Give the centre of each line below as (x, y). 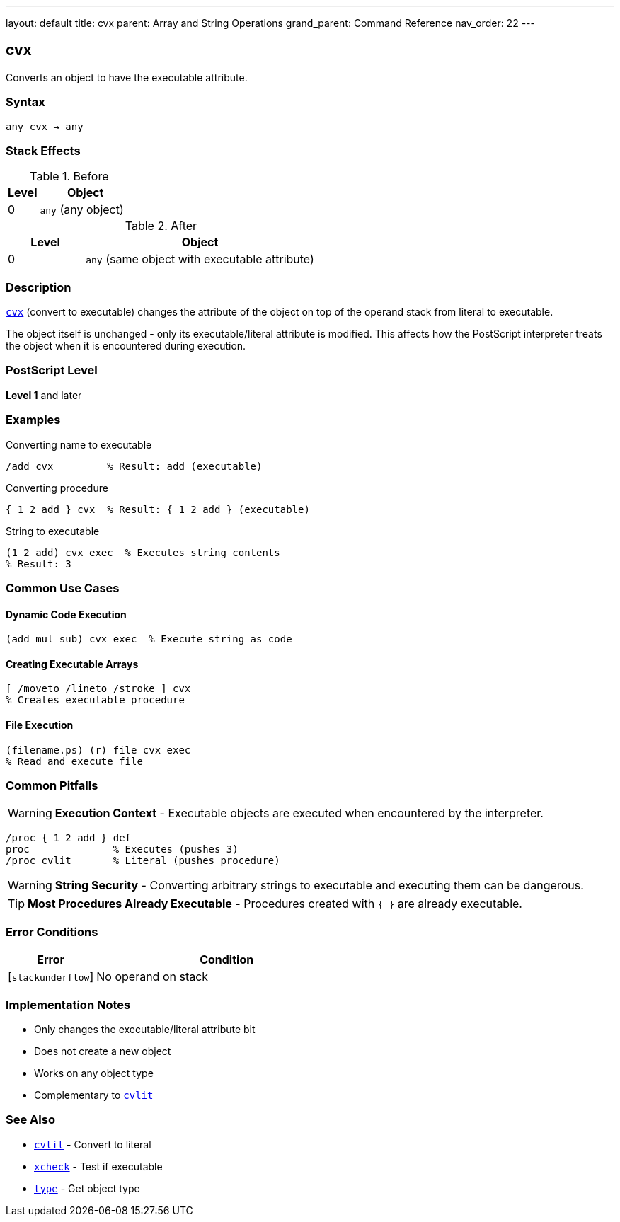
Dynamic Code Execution (66, 614)
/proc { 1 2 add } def (69, 838)
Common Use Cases (63, 588)
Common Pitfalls (52, 785)
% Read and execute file (74, 761)
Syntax (25, 102)
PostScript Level (52, 370)
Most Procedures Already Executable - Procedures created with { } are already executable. (275, 904)
